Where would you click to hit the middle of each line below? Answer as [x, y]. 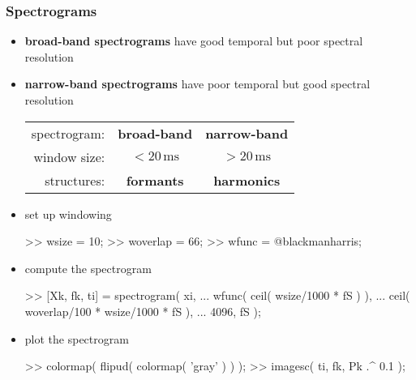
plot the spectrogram [77, 338]
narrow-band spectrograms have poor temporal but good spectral [197, 84]
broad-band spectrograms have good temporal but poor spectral [194, 41]
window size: [69, 156]
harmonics [247, 180]
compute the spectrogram [88, 268]
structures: [75, 180]
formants [155, 180]
